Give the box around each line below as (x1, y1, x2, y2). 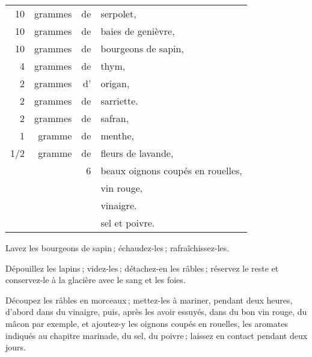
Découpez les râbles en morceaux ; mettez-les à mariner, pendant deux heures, (5, 293, 293, 306)
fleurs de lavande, (100, 146, 174, 160)
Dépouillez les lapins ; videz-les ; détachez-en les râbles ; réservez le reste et (5, 261, 279, 274)
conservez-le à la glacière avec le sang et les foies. (5, 273, 186, 286)
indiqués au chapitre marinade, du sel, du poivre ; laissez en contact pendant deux (5, 329, 308, 341)
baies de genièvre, (100, 24, 175, 38)
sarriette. (100, 94, 138, 108)
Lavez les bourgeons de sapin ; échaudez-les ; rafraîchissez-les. (5, 242, 230, 254)
